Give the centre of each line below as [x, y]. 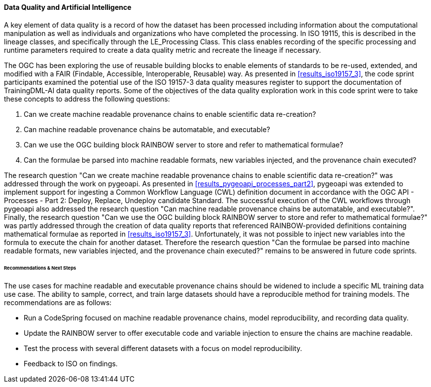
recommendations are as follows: [58, 303]
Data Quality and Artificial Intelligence [68, 7]
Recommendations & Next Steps [40, 268]
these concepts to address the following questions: [87, 99]
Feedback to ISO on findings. [71, 364]
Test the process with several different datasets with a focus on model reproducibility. [163, 349]
